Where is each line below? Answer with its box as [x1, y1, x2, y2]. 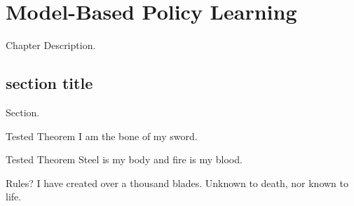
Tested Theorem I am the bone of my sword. [6, 128, 198, 143]
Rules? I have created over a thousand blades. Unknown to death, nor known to [6, 175, 348, 190]
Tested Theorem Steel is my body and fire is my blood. [6, 152, 243, 167]
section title [6, 72, 93, 94]
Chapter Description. [6, 38, 96, 53]
